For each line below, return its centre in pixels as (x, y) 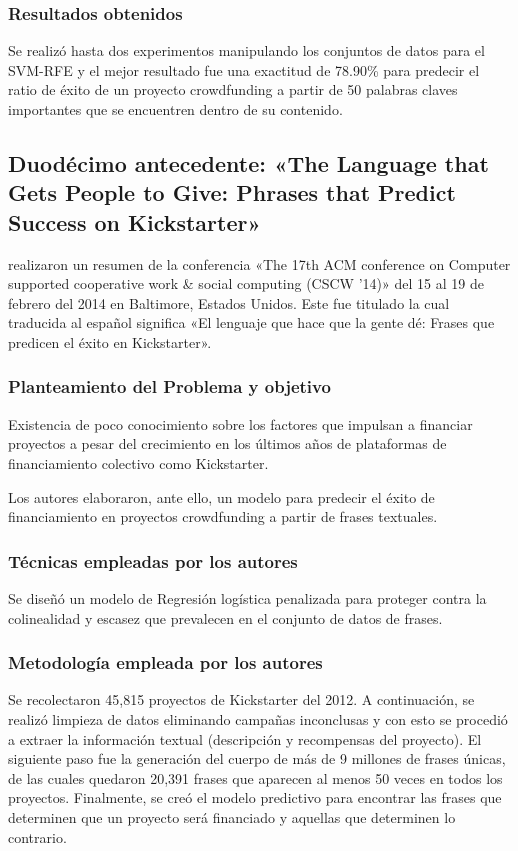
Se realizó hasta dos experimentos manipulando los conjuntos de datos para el (246, 50)
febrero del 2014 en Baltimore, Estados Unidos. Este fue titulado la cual (229, 302)
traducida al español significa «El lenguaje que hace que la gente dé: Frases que (251, 322)
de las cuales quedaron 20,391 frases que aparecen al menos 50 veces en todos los (255, 777)
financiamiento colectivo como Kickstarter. (138, 462)
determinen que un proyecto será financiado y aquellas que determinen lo (232, 816)
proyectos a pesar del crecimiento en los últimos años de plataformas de (227, 443)
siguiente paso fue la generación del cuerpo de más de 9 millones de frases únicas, (257, 758)
